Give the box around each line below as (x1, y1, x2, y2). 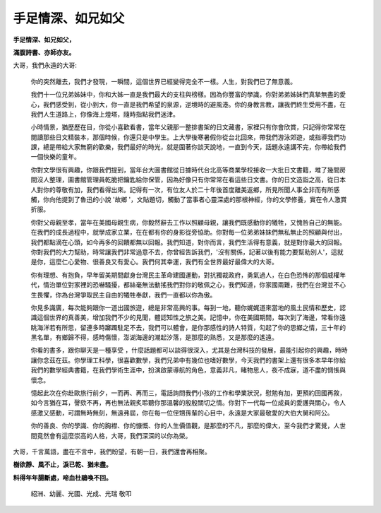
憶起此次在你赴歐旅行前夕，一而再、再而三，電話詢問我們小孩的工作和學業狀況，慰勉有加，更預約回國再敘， (30, 389, 346, 397)
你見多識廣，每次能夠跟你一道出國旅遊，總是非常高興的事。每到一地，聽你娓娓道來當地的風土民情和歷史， (30, 303, 340, 312)
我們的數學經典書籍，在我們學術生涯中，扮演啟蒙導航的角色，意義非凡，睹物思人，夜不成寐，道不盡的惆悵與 (30, 366, 346, 375)
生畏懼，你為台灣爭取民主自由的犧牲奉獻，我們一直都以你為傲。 (30, 290, 217, 299)
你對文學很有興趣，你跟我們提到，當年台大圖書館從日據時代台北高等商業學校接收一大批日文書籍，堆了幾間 (30, 165, 340, 174)
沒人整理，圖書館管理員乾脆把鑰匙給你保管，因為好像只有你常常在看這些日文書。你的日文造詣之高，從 (36, 175, 334, 184)
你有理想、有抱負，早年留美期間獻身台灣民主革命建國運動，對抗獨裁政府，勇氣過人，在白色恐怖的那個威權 (30, 271, 340, 279)
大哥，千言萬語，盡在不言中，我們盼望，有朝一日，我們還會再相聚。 (13, 447, 211, 456)
